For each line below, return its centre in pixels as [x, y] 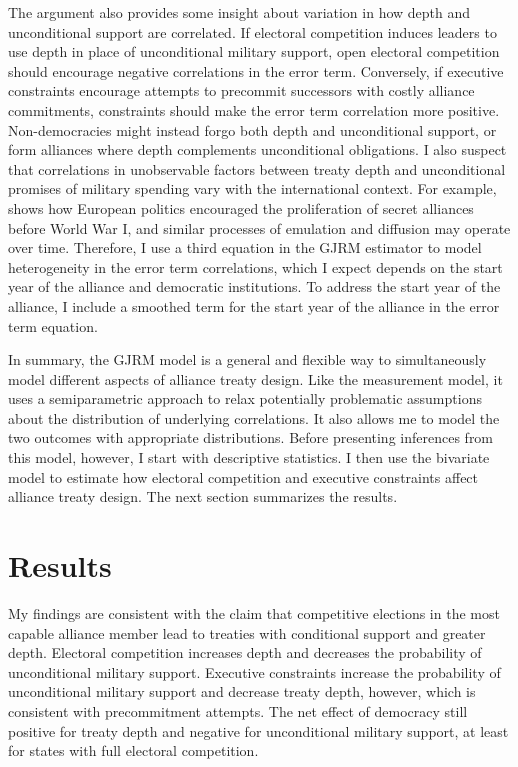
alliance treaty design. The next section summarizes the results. [203, 496]
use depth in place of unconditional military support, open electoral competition [254, 51]
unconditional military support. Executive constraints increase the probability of [254, 671]
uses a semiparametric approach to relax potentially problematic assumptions [245, 398]
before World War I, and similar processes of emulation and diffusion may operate [259, 227]
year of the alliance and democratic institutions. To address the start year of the [254, 286]
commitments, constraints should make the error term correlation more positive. [254, 109]
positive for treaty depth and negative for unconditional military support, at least [258, 730]
